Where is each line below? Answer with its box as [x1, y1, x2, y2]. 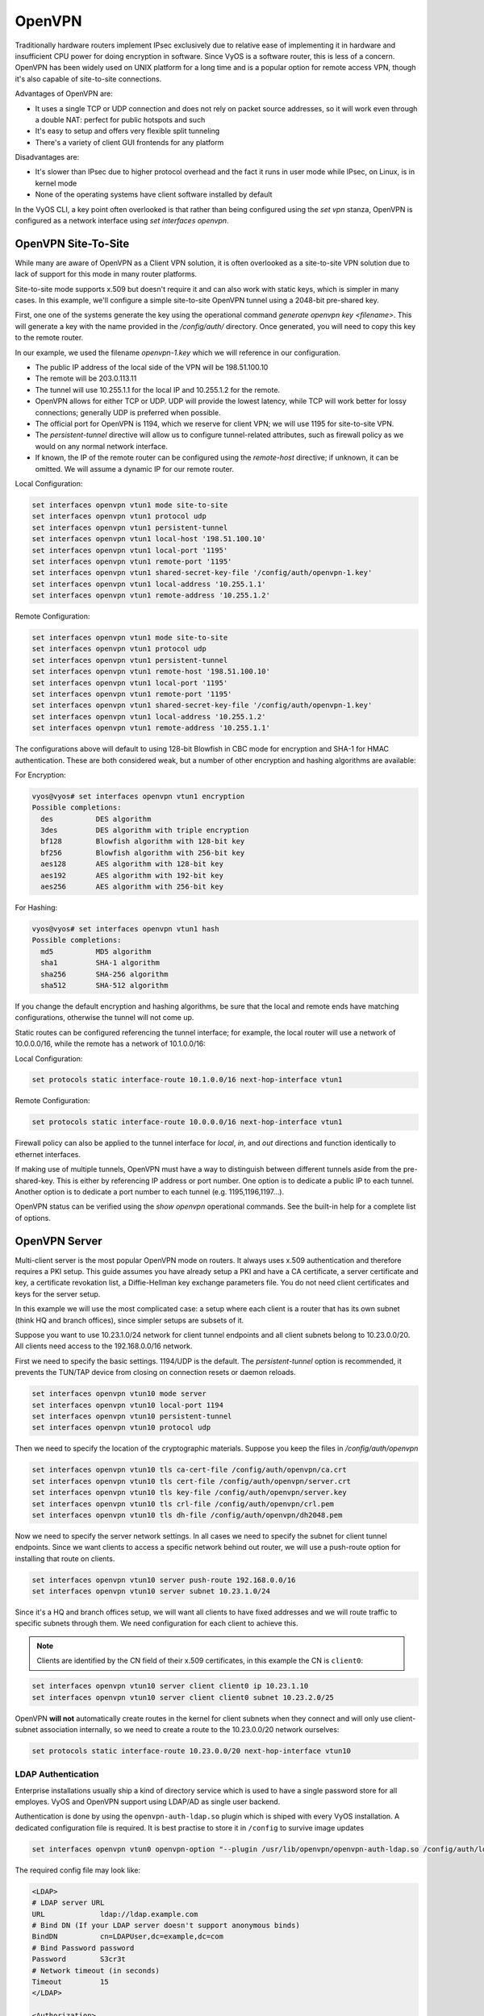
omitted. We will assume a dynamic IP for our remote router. [35, 464, 234, 473]
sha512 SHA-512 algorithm [40, 981, 169, 989]
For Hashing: [15, 903, 58, 913]
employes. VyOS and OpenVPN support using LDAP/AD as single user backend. [15, 1797, 281, 1806]
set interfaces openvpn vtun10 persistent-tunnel [31, 1411, 232, 1421]
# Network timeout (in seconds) [31, 1966, 161, 1975]
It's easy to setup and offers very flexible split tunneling [35, 126, 220, 136]
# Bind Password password [31, 1943, 135, 1952]
